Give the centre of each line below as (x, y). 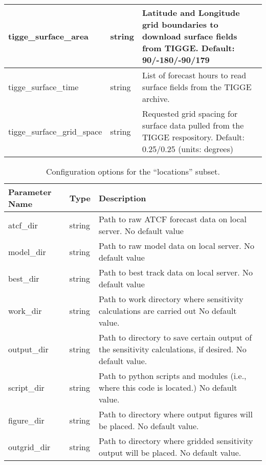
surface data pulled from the (193, 125)
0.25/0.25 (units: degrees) (187, 149)
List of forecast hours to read (194, 75)
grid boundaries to (180, 24)
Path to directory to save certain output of (175, 337)
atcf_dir (23, 225)
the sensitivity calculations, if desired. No (173, 349)
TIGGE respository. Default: (193, 137)
